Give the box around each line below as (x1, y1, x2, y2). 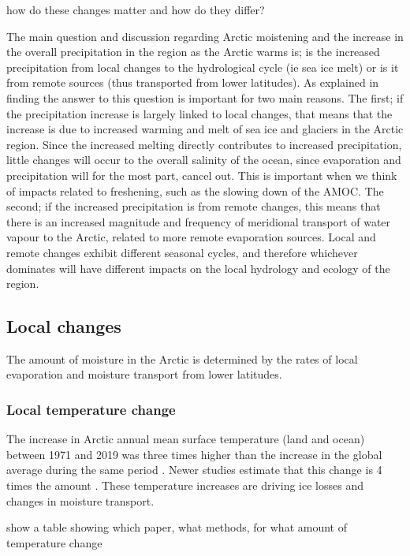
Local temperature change (6, 400, 176, 419)
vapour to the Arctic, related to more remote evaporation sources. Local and (6, 229, 376, 245)
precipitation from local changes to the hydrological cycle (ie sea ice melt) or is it (6, 58, 399, 75)
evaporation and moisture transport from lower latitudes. (6, 366, 282, 382)
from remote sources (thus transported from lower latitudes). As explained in (6, 74, 379, 91)
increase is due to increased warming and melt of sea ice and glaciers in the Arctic (6, 121, 404, 137)
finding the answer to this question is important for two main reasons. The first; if (6, 89, 404, 106)
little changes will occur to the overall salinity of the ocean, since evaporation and (6, 151, 401, 168)
